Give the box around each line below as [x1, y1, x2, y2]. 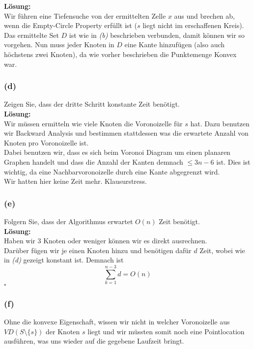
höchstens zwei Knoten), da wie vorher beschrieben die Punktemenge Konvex [4, 49, 237, 59]
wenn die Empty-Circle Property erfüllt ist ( [4, 20, 137, 30]
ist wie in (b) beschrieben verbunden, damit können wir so [69, 29, 245, 40]
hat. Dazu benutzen [190, 118, 250, 128]
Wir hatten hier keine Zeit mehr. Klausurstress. [4, 176, 147, 186]
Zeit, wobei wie [199, 245, 245, 255]
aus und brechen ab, [174, 10, 235, 21]
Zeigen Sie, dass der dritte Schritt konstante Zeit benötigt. [4, 99, 180, 109]
